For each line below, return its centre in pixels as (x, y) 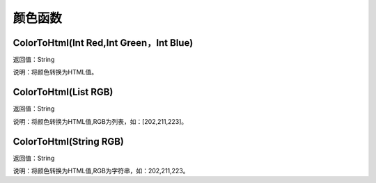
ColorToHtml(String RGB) (69, 142)
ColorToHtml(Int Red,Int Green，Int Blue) (103, 43)
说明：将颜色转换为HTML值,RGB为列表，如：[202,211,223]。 (100, 121)
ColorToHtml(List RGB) (63, 92)
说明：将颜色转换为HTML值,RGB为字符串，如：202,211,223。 (101, 171)
